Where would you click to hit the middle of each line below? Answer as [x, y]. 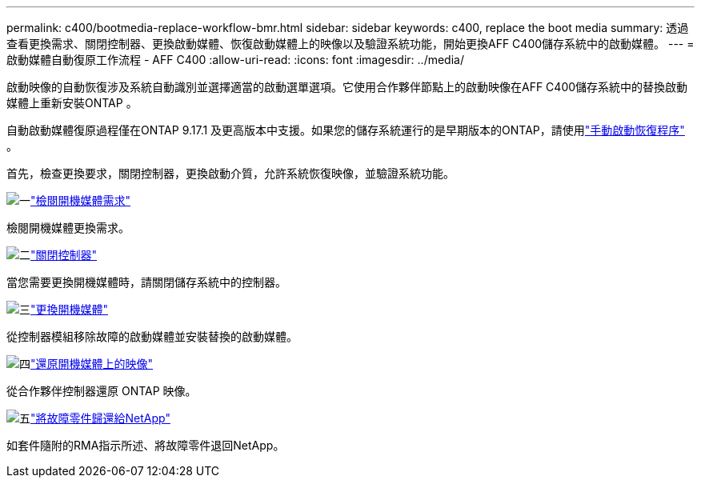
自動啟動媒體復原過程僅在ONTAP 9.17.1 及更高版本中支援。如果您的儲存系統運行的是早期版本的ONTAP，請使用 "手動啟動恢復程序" [346, 130]
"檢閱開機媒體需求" [81, 200]
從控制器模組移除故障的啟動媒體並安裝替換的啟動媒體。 [152, 336]
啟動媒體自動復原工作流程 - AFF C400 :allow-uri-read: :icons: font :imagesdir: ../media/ [235, 60]
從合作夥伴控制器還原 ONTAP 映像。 [102, 391]
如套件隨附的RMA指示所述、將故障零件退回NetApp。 [146, 445]
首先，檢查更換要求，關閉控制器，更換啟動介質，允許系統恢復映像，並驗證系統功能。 [230, 173]
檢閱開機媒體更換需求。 [68, 228]
